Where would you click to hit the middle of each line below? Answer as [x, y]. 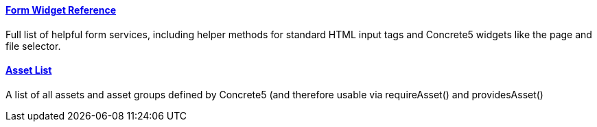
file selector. [33, 46]
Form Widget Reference [61, 10]
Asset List [29, 70]
